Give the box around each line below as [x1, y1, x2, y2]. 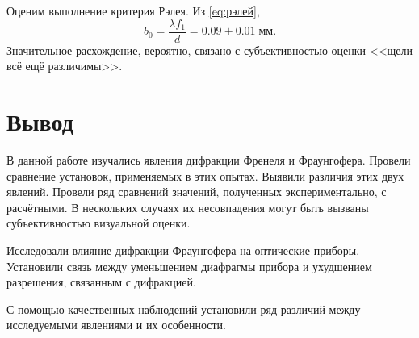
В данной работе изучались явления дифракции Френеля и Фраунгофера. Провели [6, 151, 411, 168]
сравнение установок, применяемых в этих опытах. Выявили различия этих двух [6, 167, 404, 184]
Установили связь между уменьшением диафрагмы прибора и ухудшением [6, 257, 372, 274]
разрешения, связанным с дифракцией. [6, 273, 196, 290]
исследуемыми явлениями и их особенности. [6, 316, 226, 333]
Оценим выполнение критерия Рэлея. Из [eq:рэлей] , [6, 2, 260, 19]
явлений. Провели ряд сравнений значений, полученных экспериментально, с [6, 183, 387, 200]
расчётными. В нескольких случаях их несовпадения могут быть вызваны [6, 198, 369, 215]
